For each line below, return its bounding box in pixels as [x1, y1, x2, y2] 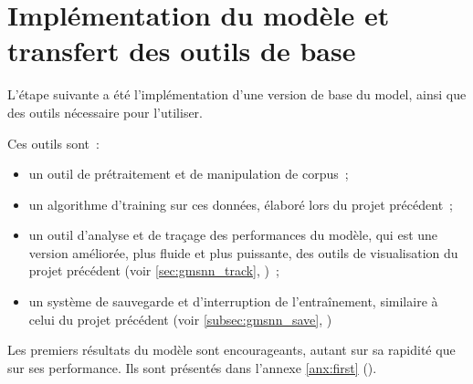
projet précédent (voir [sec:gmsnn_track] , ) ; [28, 261, 279, 280]
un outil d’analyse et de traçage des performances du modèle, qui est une [28, 225, 438, 244]
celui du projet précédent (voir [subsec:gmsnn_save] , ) [28, 309, 332, 328]
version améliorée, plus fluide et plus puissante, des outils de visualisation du [28, 243, 458, 262]
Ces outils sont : [7, 133, 100, 152]
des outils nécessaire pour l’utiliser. [7, 102, 204, 121]
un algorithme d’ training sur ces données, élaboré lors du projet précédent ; [28, 194, 453, 213]
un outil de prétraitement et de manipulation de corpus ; [28, 164, 349, 183]
